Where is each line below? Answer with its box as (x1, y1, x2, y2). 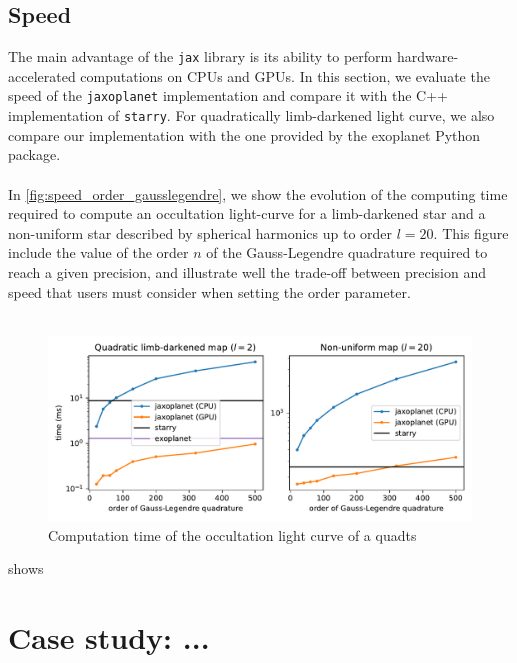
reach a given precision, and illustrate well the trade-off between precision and (8, 261, 486, 282)
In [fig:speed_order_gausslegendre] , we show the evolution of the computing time (8, 183, 508, 204)
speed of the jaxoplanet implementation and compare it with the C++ (8, 85, 448, 106)
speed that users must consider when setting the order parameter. (8, 281, 411, 302)
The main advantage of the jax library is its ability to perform (8, 46, 393, 67)
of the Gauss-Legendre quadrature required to (206, 242, 488, 263)
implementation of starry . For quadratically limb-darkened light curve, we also (8, 105, 495, 126)
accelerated (8, 65, 76, 86)
